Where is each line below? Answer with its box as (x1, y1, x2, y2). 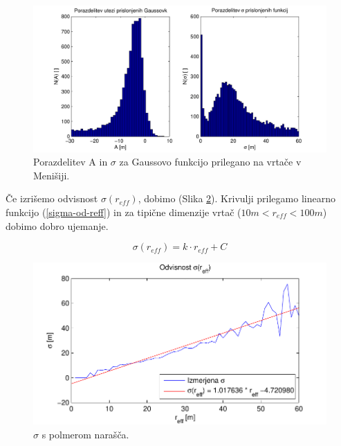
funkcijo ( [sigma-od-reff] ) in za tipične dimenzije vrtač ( (6, 204, 241, 219)
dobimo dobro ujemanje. (6, 218, 109, 233)
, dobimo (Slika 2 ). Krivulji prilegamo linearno (138, 191, 335, 206)
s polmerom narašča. (42, 427, 129, 441)
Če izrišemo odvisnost (6, 191, 98, 206)
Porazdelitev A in (33, 154, 108, 169)
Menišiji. (33, 168, 70, 182)
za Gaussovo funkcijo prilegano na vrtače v (119, 154, 302, 169)
